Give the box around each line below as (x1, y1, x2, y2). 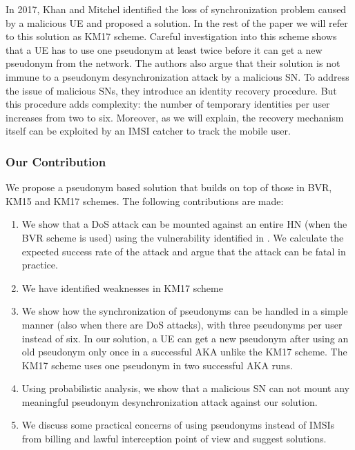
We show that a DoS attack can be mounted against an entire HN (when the (21, 217, 347, 231)
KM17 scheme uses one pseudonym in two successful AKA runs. (21, 358, 294, 372)
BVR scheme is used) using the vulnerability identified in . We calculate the (21, 230, 344, 244)
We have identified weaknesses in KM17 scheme (21, 280, 223, 295)
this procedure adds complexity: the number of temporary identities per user (6, 97, 330, 111)
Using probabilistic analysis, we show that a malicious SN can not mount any (21, 381, 349, 395)
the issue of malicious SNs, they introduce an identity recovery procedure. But (6, 83, 337, 97)
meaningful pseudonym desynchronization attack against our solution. (21, 394, 318, 409)
